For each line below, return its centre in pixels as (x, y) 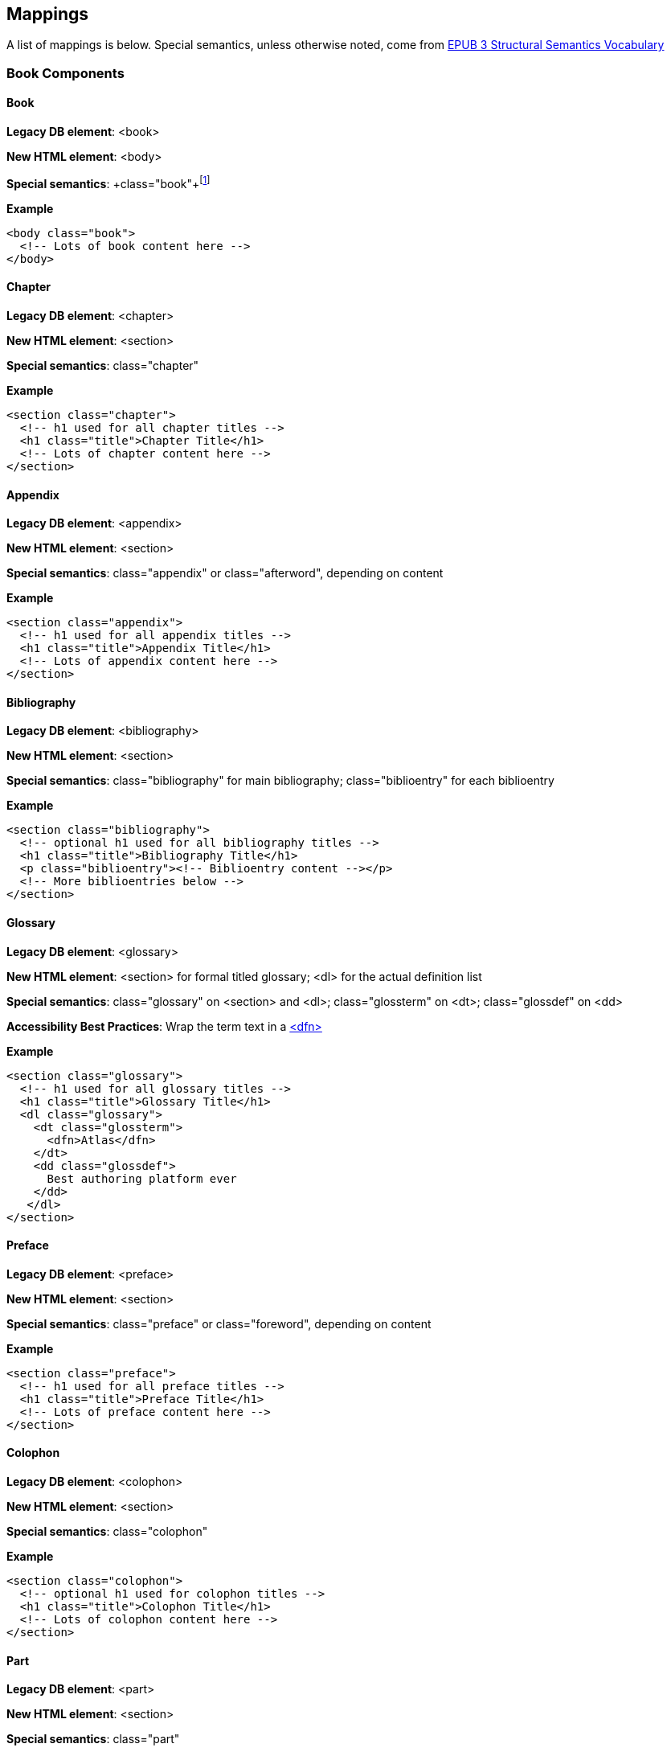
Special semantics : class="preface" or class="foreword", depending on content (219, 1323)
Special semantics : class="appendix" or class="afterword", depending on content (225, 573)
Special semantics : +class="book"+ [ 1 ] (108, 183)
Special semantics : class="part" (93, 1739)
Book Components (65, 73)
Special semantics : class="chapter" (103, 365)
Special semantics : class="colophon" (107, 1531)
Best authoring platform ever (142, 1178)
